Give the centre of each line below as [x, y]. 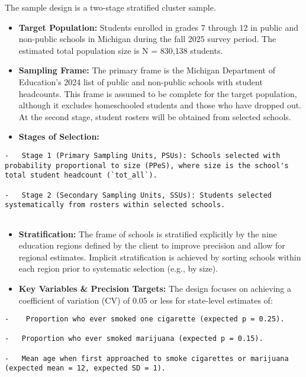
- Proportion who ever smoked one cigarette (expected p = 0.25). [145, 319]
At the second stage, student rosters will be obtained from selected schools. [155, 116]
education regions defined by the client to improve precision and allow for [152, 245]
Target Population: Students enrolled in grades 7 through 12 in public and [158, 27]
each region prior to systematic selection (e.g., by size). [118, 268]
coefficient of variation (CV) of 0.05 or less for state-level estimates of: [146, 300]
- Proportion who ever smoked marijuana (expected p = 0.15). [134, 339]
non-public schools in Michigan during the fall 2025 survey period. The [147, 39]
